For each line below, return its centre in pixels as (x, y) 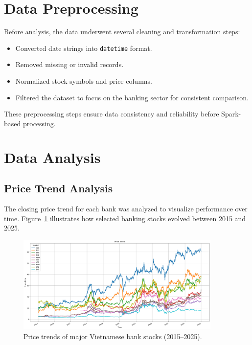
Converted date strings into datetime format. (84, 48)
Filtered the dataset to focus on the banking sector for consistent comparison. (132, 97)
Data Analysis (52, 157)
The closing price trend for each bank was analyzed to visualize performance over (126, 208)
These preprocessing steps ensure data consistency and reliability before (112, 114)
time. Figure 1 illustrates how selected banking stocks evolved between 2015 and (125, 218)
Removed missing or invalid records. (69, 64)
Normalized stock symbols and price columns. (84, 80)
